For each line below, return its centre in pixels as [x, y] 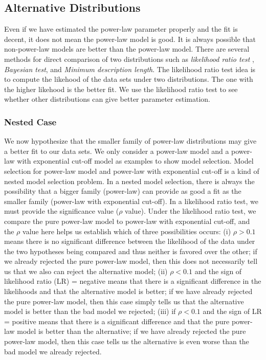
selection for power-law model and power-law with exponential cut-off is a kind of [132, 171]
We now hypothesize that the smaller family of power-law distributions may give [130, 141]
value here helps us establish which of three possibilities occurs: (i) [127, 231]
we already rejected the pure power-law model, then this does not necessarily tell [131, 261]
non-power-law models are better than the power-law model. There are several [127, 49]
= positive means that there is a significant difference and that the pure [117, 321]
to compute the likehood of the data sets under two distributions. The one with [129, 79]
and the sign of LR [232, 311]
